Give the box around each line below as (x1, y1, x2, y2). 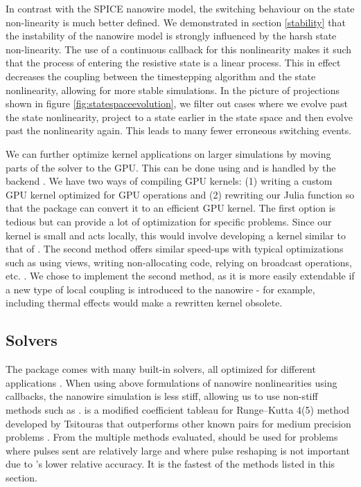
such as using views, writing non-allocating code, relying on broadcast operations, (6, 255, 352, 269)
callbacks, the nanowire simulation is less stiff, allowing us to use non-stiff (6, 389, 318, 403)
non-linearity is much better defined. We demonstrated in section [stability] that (6, 15, 346, 29)
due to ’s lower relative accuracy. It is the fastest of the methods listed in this (6, 457, 335, 471)
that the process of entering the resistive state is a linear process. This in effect (6, 55, 341, 70)
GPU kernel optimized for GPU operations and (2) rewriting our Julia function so (6, 187, 355, 201)
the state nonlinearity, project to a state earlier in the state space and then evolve (6, 109, 353, 124)
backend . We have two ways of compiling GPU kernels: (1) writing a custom (6, 174, 333, 188)
